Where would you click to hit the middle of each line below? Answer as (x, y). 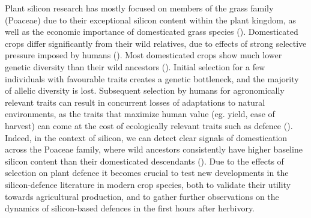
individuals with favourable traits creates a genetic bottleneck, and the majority (152, 78)
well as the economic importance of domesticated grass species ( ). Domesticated (152, 32)
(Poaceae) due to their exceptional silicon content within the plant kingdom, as (150, 20)
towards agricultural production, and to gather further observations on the (142, 196)
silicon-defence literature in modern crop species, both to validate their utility (148, 184)
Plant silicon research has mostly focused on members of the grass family (139, 8)
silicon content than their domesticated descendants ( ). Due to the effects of (144, 161)
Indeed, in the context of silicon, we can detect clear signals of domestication (146, 137)
